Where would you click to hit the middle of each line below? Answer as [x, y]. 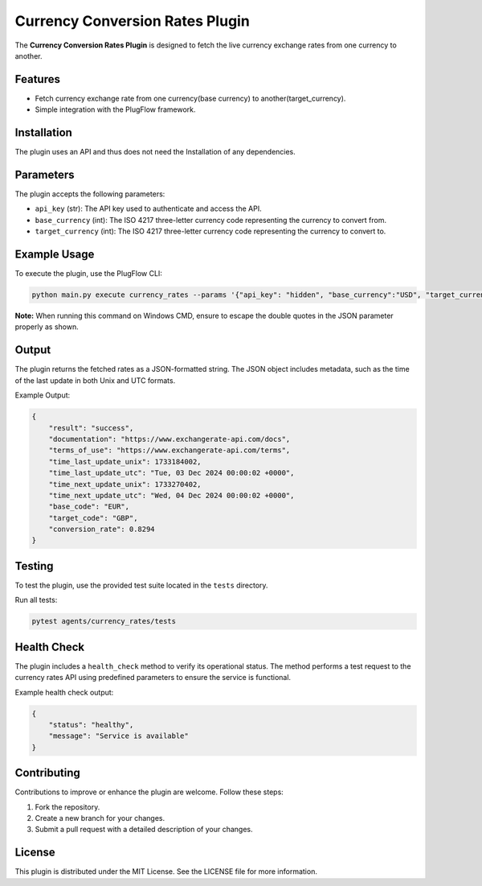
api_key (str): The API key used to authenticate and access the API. [148, 208]
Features [37, 79]
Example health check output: [64, 692]
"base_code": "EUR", [89, 507]
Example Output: [43, 395]
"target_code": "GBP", [93, 518]
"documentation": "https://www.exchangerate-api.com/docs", [170, 439]
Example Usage [55, 255]
